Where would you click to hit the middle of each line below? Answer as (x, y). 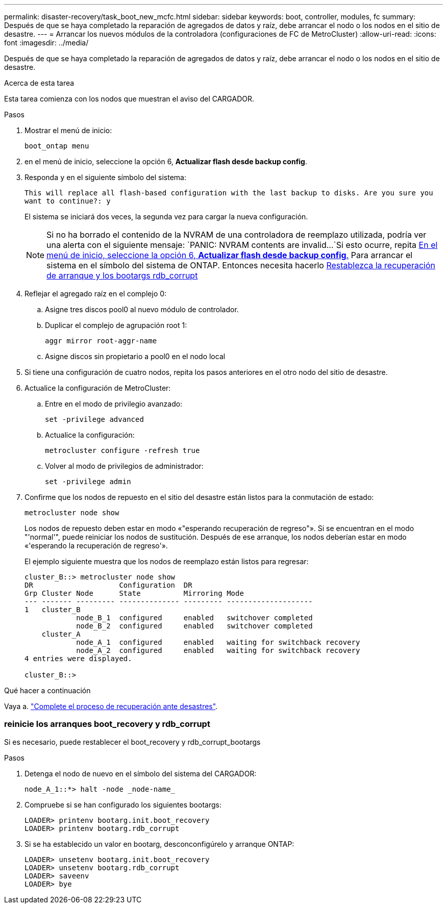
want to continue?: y (68, 201)
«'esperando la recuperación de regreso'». (96, 546)
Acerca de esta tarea (39, 83)
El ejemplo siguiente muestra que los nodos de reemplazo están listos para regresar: (167, 561)
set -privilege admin (88, 482)
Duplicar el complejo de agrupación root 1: (116, 325)
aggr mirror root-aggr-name (101, 341)
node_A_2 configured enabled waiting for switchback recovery (218, 650)
